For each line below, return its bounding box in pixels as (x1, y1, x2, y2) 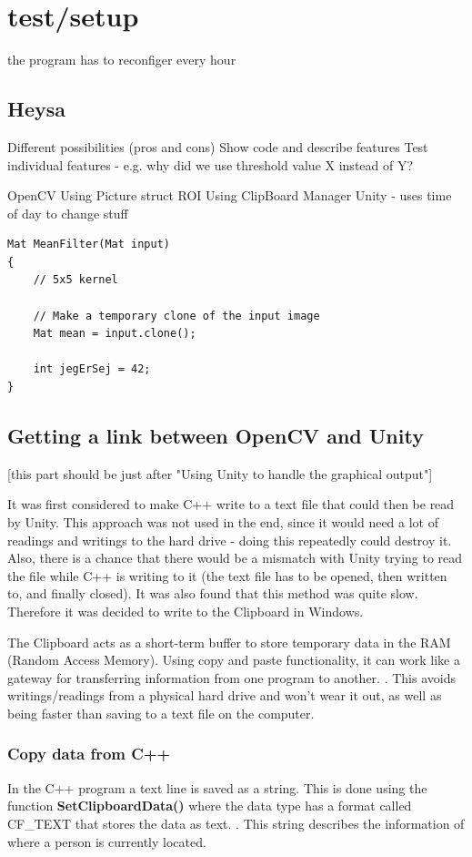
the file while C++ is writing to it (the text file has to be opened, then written (7, 566, 447, 585)
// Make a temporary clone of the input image (33, 309, 320, 322)
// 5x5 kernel (33, 273, 118, 287)
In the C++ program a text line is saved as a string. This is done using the (7, 778, 427, 797)
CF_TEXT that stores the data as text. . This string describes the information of (7, 813, 465, 832)
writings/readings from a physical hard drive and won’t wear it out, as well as (7, 686, 442, 705)
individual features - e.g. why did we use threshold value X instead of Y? (7, 155, 414, 174)
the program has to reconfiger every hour (7, 50, 236, 69)
